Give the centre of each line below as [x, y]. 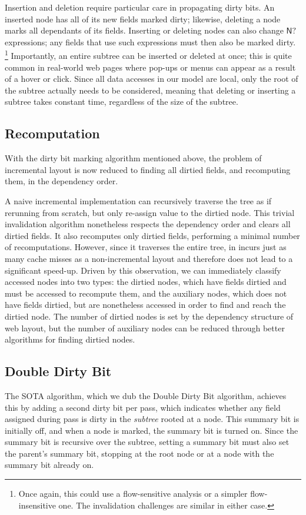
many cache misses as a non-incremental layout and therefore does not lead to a [149, 258]
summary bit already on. [49, 465]
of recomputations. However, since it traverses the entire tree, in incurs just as [146, 247]
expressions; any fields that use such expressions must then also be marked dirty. [150, 41]
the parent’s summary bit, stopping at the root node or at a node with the [139, 453]
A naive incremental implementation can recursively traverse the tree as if [138, 200]
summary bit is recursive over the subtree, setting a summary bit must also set [147, 442]
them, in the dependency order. [61, 181]
